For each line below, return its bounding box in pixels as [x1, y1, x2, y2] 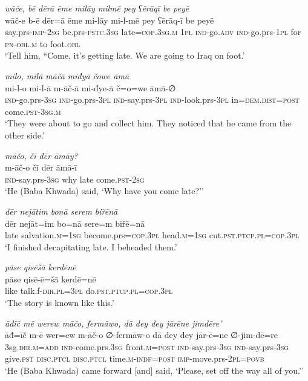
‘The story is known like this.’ [5, 296, 114, 309]
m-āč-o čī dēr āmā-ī [5, 161, 77, 174]
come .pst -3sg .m [5, 105, 61, 117]
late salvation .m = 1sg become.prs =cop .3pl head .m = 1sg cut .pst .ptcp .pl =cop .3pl [5, 229, 300, 241]
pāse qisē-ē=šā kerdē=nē [5, 272, 96, 285]
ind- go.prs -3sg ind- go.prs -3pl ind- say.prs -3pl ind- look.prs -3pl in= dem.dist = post [5, 93, 300, 106]
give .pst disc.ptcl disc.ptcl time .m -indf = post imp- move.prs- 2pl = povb [5, 352, 264, 365]
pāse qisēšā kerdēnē [5, 261, 76, 273]
